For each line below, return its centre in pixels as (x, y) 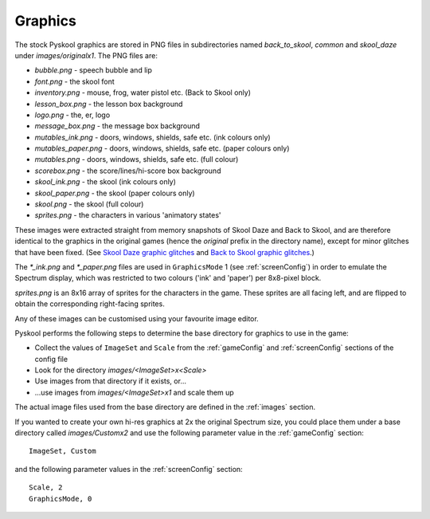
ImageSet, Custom (63, 451)
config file (51, 359)
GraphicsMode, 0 (61, 499)
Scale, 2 (46, 488)
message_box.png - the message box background (117, 126)
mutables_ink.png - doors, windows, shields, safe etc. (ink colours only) (152, 137)
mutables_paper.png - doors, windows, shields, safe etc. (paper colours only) (162, 148)
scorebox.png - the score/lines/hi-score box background (128, 171)
